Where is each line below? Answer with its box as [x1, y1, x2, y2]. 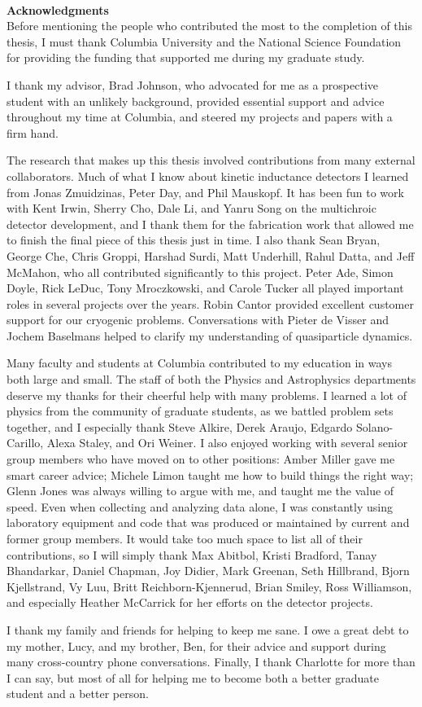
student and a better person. [7, 685, 149, 702]
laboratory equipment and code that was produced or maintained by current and [7, 514, 410, 531]
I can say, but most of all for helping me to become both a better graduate [7, 669, 379, 686]
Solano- [356, 418, 394, 435]
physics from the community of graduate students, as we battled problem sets [7, 402, 394, 419]
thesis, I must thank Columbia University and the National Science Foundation [7, 33, 402, 50]
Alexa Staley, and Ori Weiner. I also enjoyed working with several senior [46, 434, 408, 451]
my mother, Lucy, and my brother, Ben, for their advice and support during [7, 637, 386, 654]
